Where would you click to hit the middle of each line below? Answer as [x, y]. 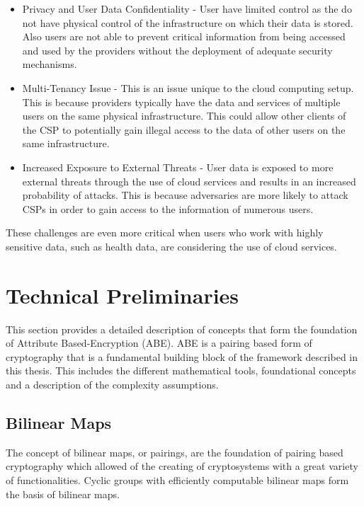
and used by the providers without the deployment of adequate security [177, 50]
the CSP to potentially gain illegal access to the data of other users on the [184, 129]
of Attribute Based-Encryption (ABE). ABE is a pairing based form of [159, 343]
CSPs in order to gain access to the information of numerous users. [168, 208]
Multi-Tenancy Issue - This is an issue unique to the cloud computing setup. [188, 87]
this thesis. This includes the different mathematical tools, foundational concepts [181, 370]
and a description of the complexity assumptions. [112, 384]
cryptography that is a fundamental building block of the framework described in [182, 356]
